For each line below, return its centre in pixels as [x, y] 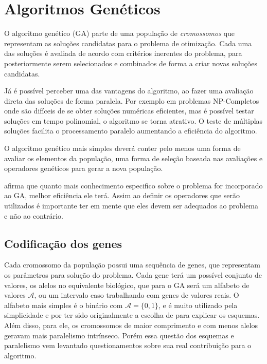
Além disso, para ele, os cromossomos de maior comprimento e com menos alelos [131, 325]
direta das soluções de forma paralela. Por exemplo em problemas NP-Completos [132, 100]
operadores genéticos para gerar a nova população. [84, 168]
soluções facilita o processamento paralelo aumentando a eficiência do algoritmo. [131, 131]
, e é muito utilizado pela [198, 305]
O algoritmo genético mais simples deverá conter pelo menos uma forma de [122, 148]
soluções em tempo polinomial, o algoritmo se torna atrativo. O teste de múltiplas [133, 120]
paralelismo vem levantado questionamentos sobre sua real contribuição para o [128, 345]
